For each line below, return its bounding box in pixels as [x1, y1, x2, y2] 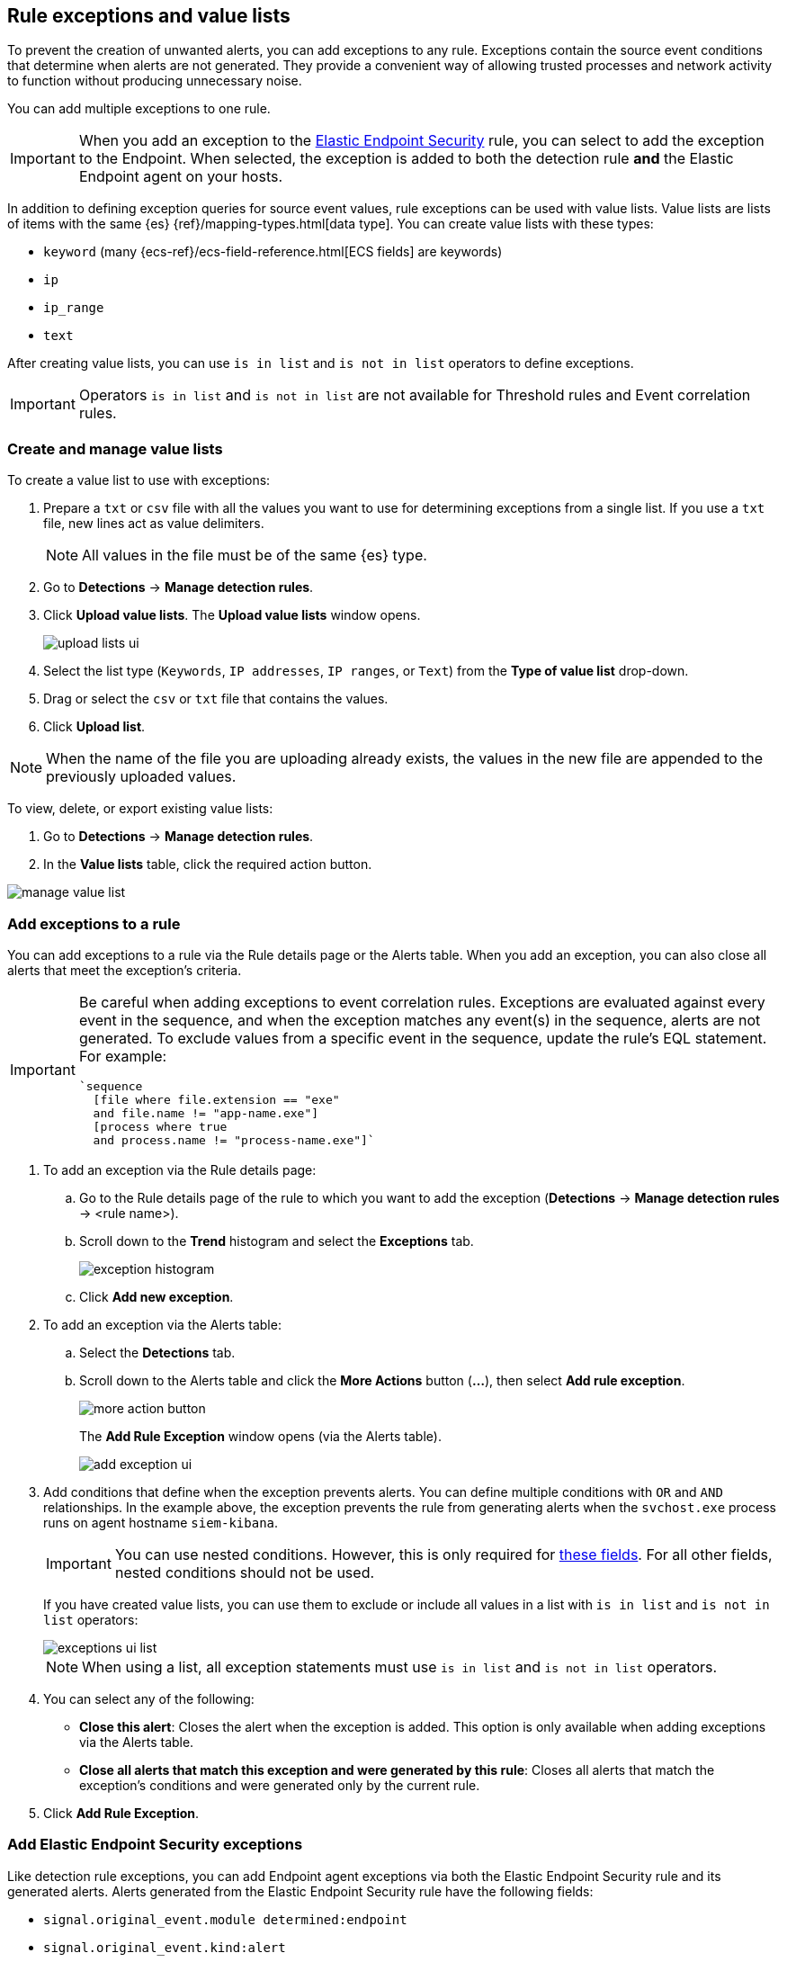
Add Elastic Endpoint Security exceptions [7, 1835, 303, 1854]
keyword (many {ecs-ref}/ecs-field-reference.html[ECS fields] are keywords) [43, 244, 503, 260]
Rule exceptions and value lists [7, 4, 291, 27]
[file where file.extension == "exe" [93, 1092, 340, 1106]
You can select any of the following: [43, 1690, 255, 1707]
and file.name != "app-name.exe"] [93, 1106, 319, 1120]
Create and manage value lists [7, 439, 223, 458]
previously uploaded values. [46, 767, 237, 786]
